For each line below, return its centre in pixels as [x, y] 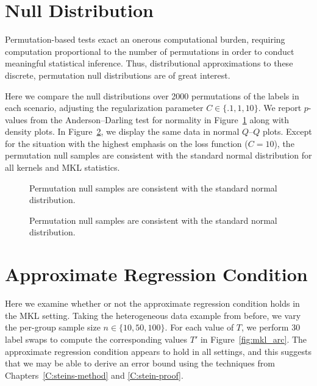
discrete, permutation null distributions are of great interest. [118, 75]
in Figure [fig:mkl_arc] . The [254, 339]
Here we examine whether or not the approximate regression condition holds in [152, 303]
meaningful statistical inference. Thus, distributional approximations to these [149, 63]
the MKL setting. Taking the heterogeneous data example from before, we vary [153, 315]
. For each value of [199, 327]
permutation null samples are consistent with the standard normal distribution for [158, 155]
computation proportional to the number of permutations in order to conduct [150, 51]
